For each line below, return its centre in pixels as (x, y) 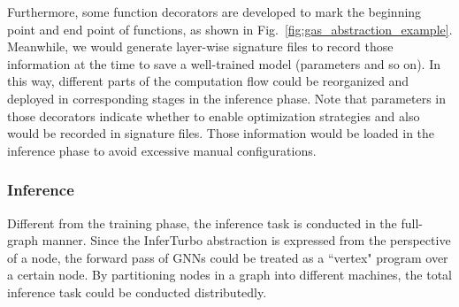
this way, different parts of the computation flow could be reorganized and (208, 81)
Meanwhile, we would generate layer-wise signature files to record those (200, 46)
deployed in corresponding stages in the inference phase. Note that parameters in (227, 98)
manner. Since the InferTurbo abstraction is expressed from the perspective (246, 240)
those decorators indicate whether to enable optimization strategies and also (214, 115)
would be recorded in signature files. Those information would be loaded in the (221, 133)
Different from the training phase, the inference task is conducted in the (202, 223)
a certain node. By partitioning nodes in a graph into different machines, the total (229, 275)
